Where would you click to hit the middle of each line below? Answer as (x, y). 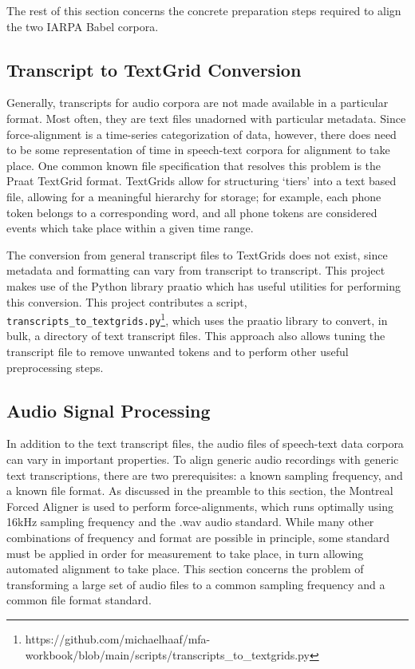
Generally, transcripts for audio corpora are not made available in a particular (198, 103)
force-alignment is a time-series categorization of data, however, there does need (202, 134)
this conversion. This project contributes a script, (127, 301)
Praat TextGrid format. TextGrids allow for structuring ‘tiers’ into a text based (202, 181)
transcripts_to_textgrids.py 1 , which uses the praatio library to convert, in (197, 319)
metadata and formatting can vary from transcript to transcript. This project (196, 270)
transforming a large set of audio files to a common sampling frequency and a (196, 584)
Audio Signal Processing (109, 410)
